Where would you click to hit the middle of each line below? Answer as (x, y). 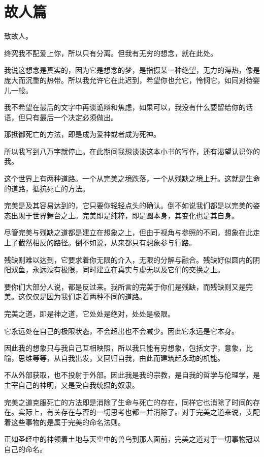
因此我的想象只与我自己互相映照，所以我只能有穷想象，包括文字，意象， (125, 348)
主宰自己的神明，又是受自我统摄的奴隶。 (72, 384)
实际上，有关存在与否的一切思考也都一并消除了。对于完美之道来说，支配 (139, 412)
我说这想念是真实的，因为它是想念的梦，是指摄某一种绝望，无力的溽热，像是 (132, 70)
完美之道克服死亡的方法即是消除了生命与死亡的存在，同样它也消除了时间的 (128, 402)
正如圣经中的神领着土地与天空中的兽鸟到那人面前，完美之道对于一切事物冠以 (132, 439)
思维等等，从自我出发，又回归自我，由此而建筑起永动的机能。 (121, 358)
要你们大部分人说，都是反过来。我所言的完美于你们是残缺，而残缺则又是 (125, 286)
